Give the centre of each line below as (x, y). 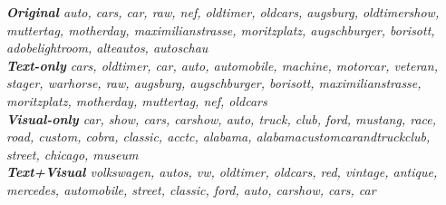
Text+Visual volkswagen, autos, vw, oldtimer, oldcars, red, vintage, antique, (222, 172)
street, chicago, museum (73, 154)
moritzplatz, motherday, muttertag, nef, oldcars (137, 100)
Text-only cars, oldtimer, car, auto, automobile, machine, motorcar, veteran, (222, 65)
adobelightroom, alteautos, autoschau (107, 48)
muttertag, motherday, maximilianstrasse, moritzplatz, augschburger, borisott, (221, 29)
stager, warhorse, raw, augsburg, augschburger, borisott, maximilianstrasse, (214, 83)
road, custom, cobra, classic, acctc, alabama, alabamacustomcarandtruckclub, (218, 137)
